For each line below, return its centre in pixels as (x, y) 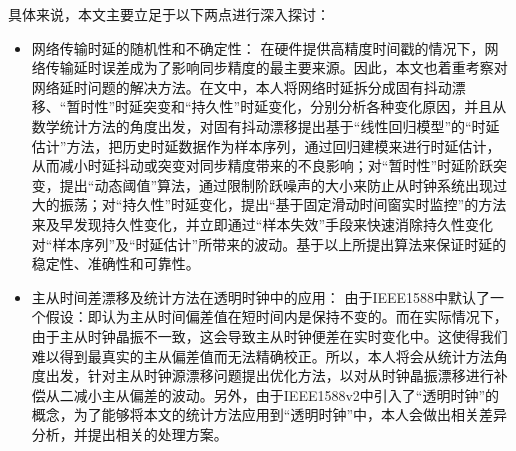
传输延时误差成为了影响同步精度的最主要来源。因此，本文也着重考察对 (276, 67)
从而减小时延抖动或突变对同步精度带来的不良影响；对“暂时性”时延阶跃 (262, 165)
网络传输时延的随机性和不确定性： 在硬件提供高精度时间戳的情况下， (258, 47)
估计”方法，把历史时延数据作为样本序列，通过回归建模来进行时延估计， (266, 145)
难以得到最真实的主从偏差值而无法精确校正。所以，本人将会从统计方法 (262, 355)
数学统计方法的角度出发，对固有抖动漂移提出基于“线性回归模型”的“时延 (265, 125)
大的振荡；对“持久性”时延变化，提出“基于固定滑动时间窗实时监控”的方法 (269, 204)
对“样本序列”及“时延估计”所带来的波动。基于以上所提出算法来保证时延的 (269, 243)
